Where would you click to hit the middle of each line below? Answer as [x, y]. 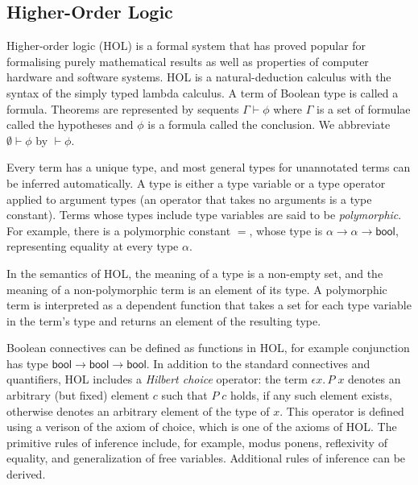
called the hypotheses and [70, 124]
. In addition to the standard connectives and [258, 363]
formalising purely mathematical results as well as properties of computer [188, 61]
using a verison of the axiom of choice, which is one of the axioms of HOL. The [202, 427]
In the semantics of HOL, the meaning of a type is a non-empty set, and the [195, 273]
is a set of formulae [364, 108]
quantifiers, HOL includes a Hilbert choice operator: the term [157, 379]
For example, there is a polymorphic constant [119, 230]
